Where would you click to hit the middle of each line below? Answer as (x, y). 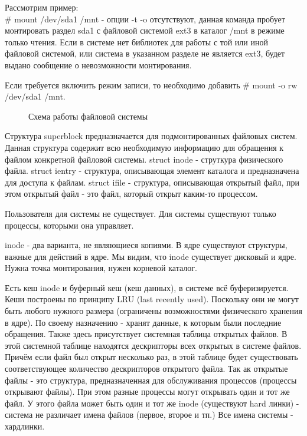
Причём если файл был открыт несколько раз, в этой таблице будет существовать (151, 357)
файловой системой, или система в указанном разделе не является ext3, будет (145, 53)
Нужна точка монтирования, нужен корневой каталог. (101, 268)
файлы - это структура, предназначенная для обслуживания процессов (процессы (151, 380)
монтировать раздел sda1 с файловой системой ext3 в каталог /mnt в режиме (145, 30)
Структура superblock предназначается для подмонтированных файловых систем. (151, 136)
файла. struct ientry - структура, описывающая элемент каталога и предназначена (152, 171)
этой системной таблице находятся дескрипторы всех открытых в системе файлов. (153, 345)
